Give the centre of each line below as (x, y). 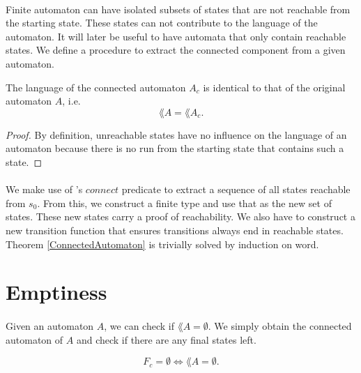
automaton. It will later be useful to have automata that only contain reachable (176, 36)
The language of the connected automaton (96, 87)
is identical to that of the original (274, 87)
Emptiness (56, 292)
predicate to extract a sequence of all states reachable (236, 189)
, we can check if (139, 326)
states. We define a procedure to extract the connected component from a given (176, 50)
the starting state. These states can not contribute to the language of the (162, 23)
